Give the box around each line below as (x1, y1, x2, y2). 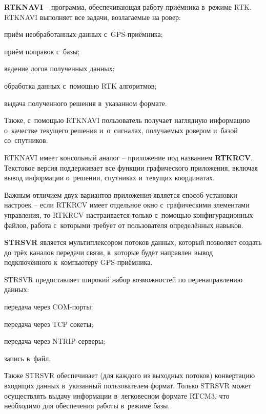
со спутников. (4, 135, 48, 146)
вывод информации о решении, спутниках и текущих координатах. (4, 172, 215, 183)
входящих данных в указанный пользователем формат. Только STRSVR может (4, 380, 252, 391)
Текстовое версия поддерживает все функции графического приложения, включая (4, 162, 258, 173)
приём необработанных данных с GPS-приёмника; (4, 29, 163, 39)
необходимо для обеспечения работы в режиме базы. (4, 400, 170, 411)
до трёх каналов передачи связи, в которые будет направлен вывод (4, 246, 213, 257)
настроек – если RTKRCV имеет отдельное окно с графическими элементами (4, 199, 250, 210)
